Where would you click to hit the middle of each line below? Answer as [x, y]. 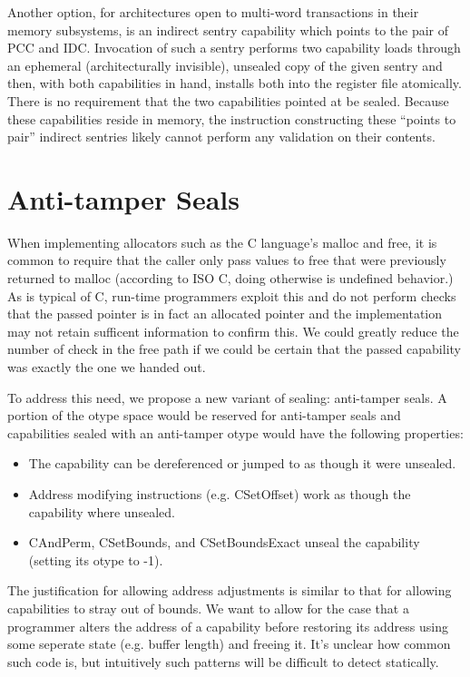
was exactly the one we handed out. [107, 367]
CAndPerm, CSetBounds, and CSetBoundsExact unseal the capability [224, 542]
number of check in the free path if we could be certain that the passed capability [234, 349]
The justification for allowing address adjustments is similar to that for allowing [230, 590]
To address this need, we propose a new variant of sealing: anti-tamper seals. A [227, 397]
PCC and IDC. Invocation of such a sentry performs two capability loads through [234, 48]
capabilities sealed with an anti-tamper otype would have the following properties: [235, 432]
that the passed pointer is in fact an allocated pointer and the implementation [225, 314]
